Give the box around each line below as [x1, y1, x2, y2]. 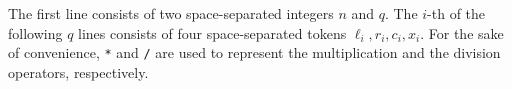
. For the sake [420, 22, 504, 43]
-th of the [427, 3, 486, 23]
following [8, 22, 63, 43]
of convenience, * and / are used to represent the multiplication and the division [8, 42, 501, 63]
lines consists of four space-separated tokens [78, 22, 347, 43]
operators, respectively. [8, 61, 149, 82]
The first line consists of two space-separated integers [8, 3, 334, 23]
